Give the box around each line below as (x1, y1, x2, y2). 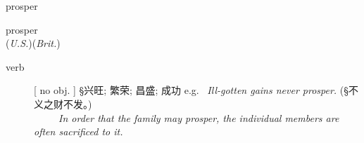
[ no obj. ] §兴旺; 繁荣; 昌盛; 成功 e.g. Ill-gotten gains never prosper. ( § (34, 83, 349, 97)
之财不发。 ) (43, 96, 92, 111)
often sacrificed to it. (34, 124, 123, 139)
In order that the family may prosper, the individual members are (58, 110, 339, 125)
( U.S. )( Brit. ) (6, 36, 61, 50)
